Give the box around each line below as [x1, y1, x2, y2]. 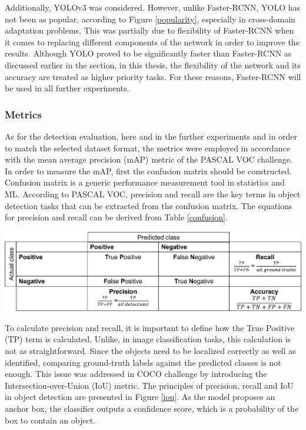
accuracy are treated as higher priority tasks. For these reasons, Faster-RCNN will [5, 70, 301, 82]
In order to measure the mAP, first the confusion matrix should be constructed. [5, 164, 292, 177]
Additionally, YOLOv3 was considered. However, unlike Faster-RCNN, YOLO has [5, 1, 301, 13]
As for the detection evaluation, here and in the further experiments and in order [5, 130, 298, 142]
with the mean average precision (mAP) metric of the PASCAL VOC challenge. [5, 153, 292, 166]
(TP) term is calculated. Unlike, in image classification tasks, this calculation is [5, 333, 291, 345]
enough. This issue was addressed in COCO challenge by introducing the [5, 368, 267, 380]
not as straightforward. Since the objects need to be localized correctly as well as [5, 344, 296, 356]
